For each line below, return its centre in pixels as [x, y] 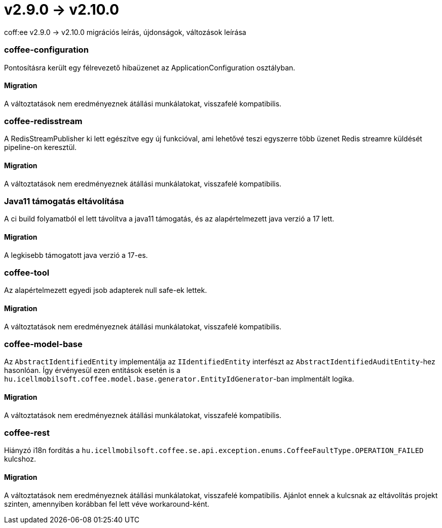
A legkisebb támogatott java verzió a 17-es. [76, 255]
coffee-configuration [46, 50]
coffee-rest [27, 432]
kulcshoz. [20, 459]
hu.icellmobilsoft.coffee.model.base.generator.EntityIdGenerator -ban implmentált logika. [179, 379]
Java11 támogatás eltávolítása [64, 201]
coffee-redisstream [43, 121]
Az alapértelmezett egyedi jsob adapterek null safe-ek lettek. [106, 290]
